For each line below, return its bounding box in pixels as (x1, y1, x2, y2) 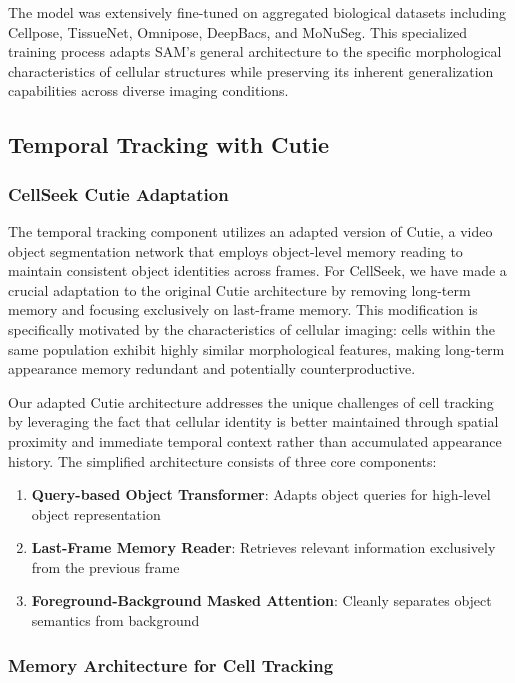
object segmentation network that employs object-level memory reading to (8, 240, 463, 261)
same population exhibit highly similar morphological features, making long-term (8, 338, 505, 359)
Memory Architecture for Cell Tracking (8, 652, 334, 677)
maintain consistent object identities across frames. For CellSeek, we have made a (8, 260, 507, 281)
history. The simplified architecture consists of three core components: (8, 450, 437, 471)
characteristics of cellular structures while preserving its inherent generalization (8, 60, 494, 81)
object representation (31, 503, 161, 524)
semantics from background (31, 610, 200, 631)
